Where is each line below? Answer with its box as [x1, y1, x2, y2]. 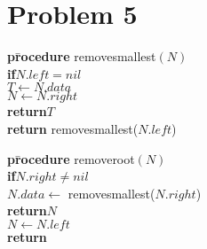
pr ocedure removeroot [7, 149, 135, 167]
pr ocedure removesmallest [7, 47, 156, 66]
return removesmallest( [7, 119, 139, 137]
